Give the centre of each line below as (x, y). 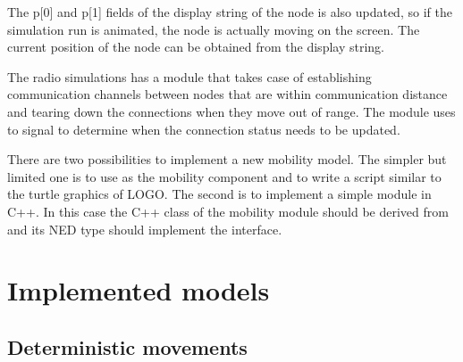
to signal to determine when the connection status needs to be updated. (204, 129)
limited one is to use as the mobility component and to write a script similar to (224, 176)
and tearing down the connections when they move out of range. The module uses (231, 111)
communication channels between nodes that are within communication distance (227, 94)
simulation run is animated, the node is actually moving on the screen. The (214, 29)
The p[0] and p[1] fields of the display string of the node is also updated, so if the (230, 12)
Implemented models (139, 290)
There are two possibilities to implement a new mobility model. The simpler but (227, 159)
